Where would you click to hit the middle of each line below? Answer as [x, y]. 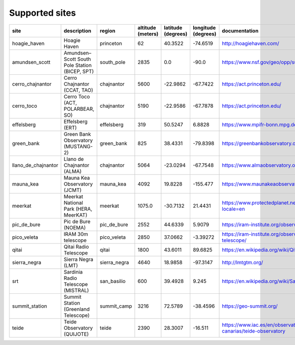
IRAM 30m [76, 234]
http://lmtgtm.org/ [242, 262]
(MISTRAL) [76, 290]
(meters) [148, 33]
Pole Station [78, 65]
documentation [240, 31]
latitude [173, 28]
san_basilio [113, 281]
